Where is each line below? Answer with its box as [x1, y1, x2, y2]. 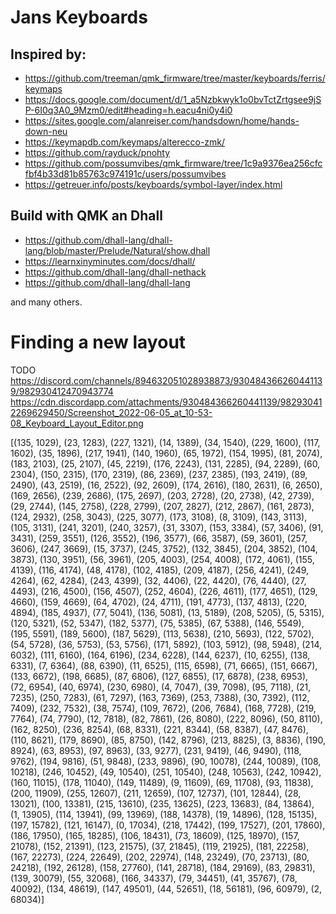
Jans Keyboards [10, 6, 148, 29]
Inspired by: [10, 46, 87, 63]
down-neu [24, 126, 68, 137]
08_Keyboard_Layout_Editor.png [10, 417, 144, 429]
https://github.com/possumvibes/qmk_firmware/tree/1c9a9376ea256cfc [24, 157, 323, 169]
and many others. [10, 296, 83, 308]
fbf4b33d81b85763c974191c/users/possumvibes [24, 168, 227, 180]
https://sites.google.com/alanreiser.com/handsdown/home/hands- [24, 115, 300, 126]
